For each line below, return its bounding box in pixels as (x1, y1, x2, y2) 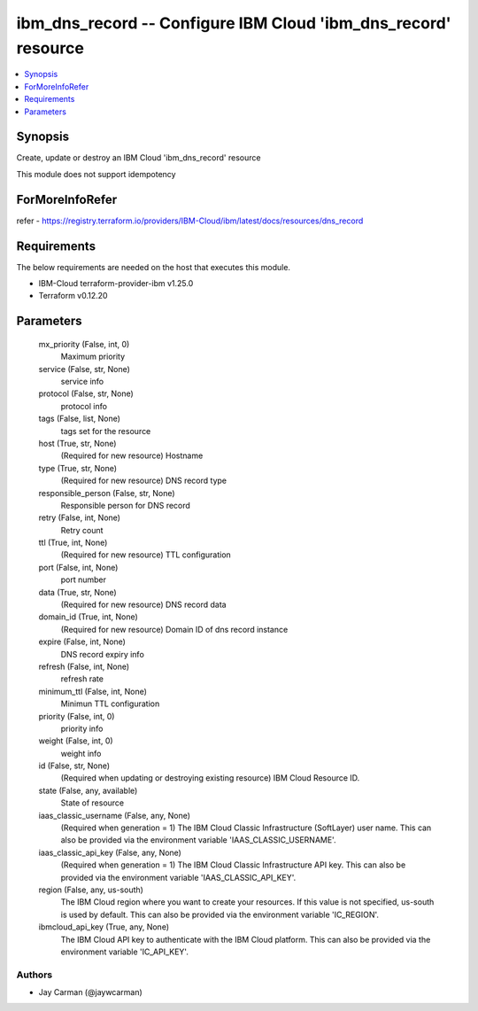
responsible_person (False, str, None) (38, 487, 176, 498)
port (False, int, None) (38, 562, 119, 572)
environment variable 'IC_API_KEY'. (60, 946, 189, 957)
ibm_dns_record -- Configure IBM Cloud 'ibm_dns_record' (16, 13, 451, 33)
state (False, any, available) (38, 785, 138, 796)
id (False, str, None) (38, 760, 111, 771)
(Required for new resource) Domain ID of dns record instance (60, 624, 289, 634)
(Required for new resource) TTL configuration (60, 549, 232, 560)
